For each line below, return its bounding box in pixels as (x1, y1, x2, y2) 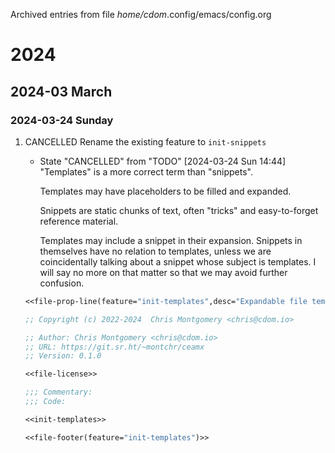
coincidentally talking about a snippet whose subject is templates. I (39, 255, 317, 268)
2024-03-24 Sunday (10, 113, 114, 127)
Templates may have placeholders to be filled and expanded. (39, 185, 292, 197)
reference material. (39, 215, 119, 227)
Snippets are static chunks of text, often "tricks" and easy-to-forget (39, 204, 319, 216)
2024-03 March (10, 83, 113, 100)
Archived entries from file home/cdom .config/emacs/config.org (10, 9, 272, 20)
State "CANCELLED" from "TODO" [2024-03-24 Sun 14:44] (39, 155, 287, 167)
